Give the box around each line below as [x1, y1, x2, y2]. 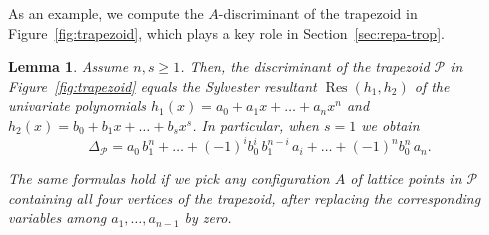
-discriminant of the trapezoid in [218, 3, 418, 23]
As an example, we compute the [8, 3, 204, 23]
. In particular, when [192, 114, 319, 135]
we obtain [361, 114, 420, 135]
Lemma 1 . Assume [8, 56, 129, 77]
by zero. [184, 207, 232, 228]
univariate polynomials [8, 95, 146, 116]
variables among [8, 207, 107, 228]
